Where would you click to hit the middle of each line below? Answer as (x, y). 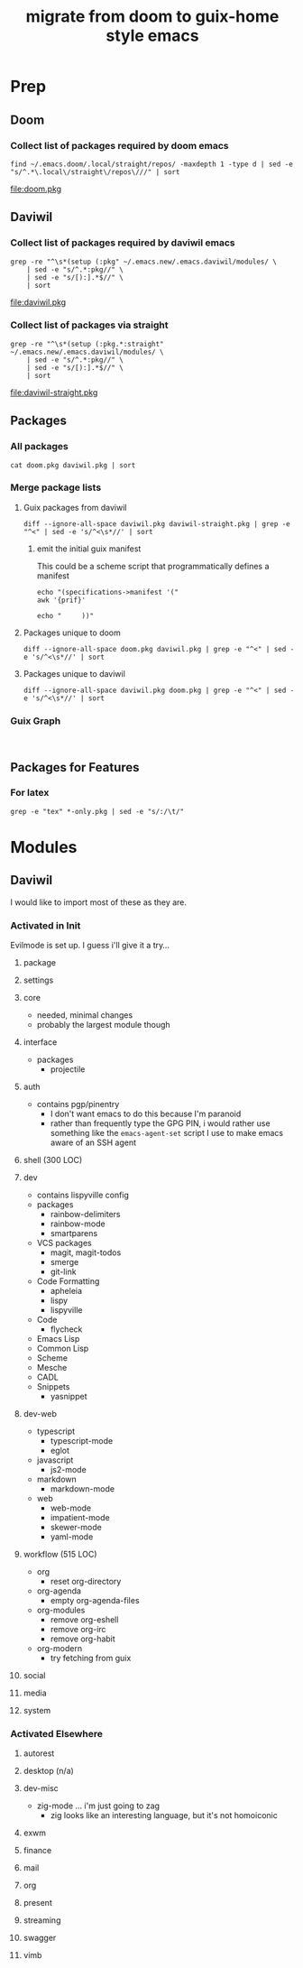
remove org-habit (83, 1639)
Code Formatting (68, 1281)
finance (37, 1851)
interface (40, 1042)
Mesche (52, 1368)
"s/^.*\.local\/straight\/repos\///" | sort (95, 172)
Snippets (53, 1387)
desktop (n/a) (49, 1771)
